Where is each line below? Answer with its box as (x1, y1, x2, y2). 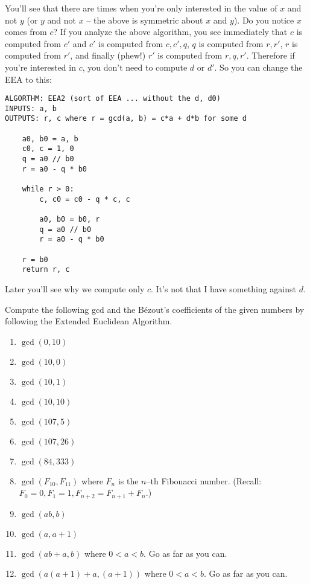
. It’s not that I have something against (151, 282, 296, 295)
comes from (5, 25, 47, 38)
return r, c (22, 265, 70, 274)
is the (118, 474, 139, 487)
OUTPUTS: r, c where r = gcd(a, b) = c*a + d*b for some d (5, 114, 247, 123)
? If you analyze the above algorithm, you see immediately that (53, 25, 288, 38)
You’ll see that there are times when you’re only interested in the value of (5, 2, 277, 14)
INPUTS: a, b (5, 104, 57, 113)
